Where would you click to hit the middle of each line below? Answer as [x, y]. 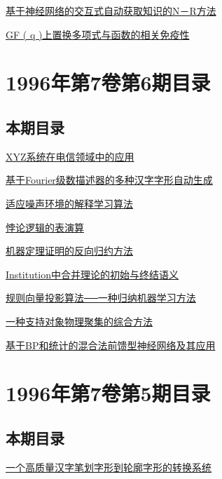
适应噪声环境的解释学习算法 [69, 203]
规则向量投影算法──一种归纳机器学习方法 [101, 298]
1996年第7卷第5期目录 [108, 393]
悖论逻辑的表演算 [45, 227]
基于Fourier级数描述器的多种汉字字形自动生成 [109, 180]
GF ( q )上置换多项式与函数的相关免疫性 [98, 34]
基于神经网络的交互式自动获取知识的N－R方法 [111, 11]
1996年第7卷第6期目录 [108, 82]
